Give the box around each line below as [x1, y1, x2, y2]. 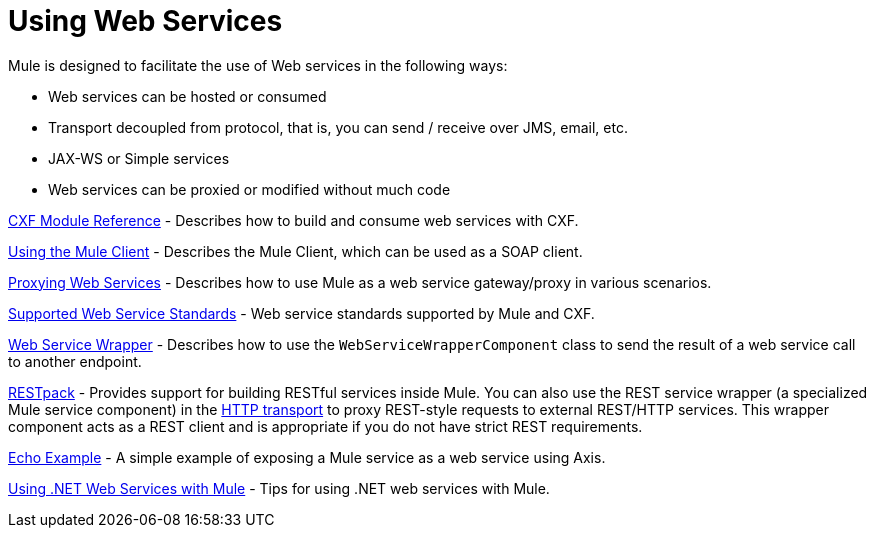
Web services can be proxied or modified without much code [48, 180, 451, 198]
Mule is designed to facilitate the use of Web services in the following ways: [8, 56, 508, 74]
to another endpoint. [8, 352, 142, 370]
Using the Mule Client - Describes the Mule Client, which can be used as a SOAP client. [8, 242, 583, 260]
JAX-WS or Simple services [48, 149, 230, 167]
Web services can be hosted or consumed [48, 87, 327, 105]
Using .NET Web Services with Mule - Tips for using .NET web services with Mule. [8, 479, 550, 497]
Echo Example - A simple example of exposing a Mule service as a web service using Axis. [8, 448, 606, 466]
